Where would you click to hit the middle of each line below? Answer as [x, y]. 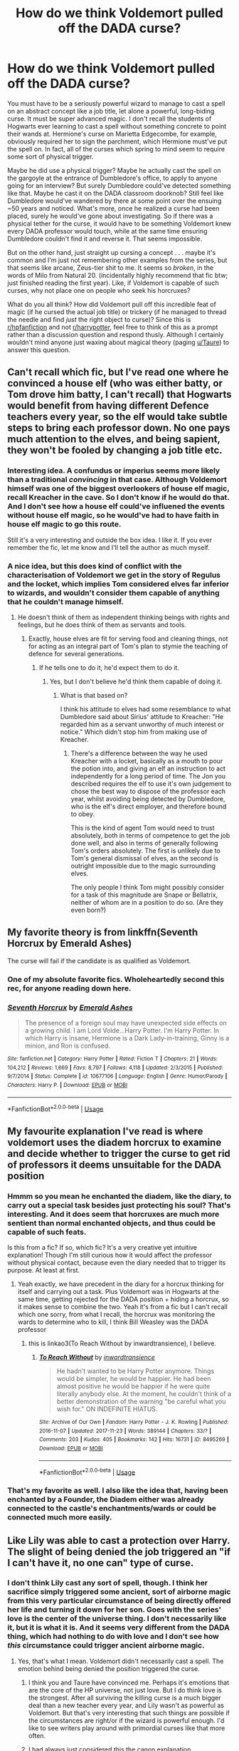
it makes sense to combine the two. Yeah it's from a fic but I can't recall [122, 1306]
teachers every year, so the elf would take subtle [117, 417]
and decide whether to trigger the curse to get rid [119, 1154]
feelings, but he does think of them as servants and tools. [102, 624]
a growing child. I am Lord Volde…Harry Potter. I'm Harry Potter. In [122, 1030]
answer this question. [39, 350]
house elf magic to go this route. [64, 524]
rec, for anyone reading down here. [69, 988]
